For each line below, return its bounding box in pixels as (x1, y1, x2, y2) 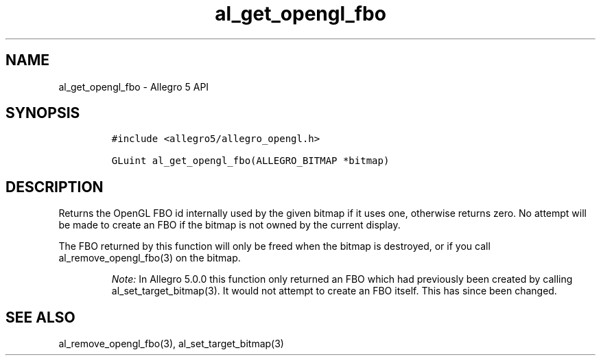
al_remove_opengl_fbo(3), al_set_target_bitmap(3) (58, 338, 284, 350)
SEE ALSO (5, 308, 75, 326)
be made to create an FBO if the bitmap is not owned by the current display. (58, 219, 401, 231)
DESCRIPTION (5, 178, 104, 196)
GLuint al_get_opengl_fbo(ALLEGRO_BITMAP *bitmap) (111, 155, 390, 167)
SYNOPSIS (5, 104, 80, 122)
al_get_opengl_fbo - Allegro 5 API (58, 80, 209, 93)
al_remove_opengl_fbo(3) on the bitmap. (58, 252, 241, 264)
